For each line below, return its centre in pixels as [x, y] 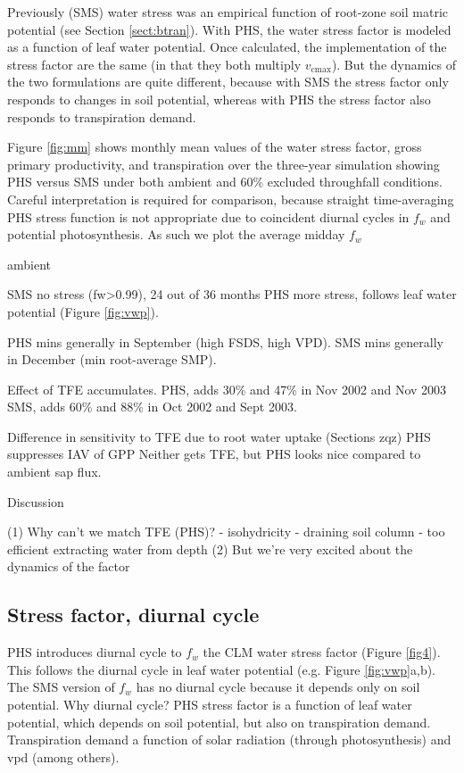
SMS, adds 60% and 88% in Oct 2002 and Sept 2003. [152, 407]
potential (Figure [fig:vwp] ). [83, 311]
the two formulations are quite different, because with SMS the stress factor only [228, 82]
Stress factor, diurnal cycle [133, 615]
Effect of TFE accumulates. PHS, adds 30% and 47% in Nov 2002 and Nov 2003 [227, 389]
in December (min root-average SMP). [112, 359]
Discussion [36, 501]
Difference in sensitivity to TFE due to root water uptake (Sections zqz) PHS [219, 436]
